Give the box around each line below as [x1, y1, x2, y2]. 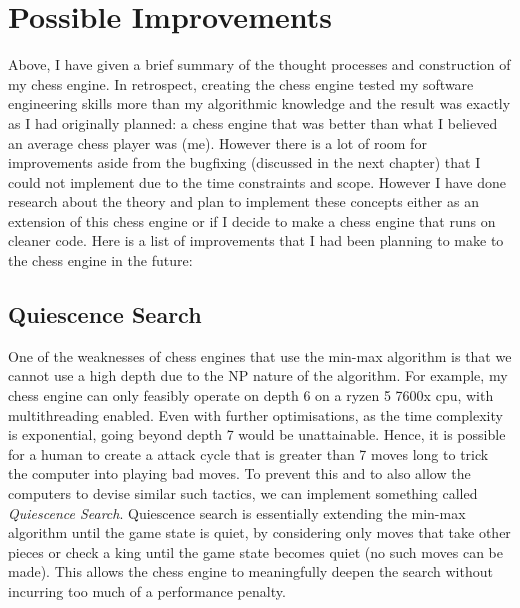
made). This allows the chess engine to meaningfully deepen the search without [8, 561, 493, 582]
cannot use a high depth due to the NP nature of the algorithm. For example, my [8, 365, 508, 386]
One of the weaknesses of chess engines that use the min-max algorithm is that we [8, 345, 512, 366]
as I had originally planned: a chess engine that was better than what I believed [8, 112, 498, 133]
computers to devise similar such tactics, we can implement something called [8, 483, 478, 504]
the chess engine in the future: [8, 250, 193, 271]
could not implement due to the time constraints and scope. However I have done [8, 171, 507, 192]
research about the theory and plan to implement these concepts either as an [8, 191, 479, 212]
